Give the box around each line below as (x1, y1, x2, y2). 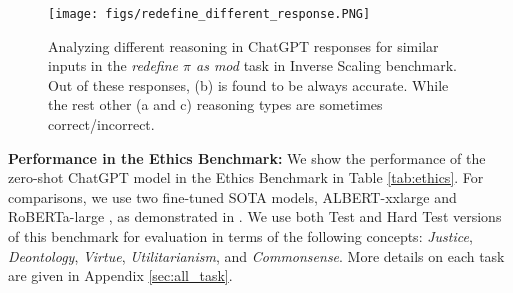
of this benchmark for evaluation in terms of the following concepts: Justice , (8, 226, 473, 246)
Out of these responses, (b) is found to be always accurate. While (48, 74, 449, 95)
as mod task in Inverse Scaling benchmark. (196, 55, 457, 76)
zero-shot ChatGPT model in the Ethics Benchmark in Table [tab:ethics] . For (8, 167, 484, 188)
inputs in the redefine (48, 55, 179, 76)
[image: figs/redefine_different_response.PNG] (48, 7, 371, 21)
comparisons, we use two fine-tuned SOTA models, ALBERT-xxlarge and (8, 186, 457, 207)
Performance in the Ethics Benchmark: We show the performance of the (8, 147, 486, 168)
